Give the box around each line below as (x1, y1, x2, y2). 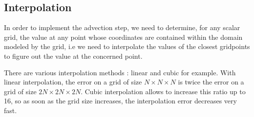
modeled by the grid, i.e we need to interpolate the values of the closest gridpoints (4, 41, 250, 51)
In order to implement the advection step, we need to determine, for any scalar (4, 22, 240, 33)
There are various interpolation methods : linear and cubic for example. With (4, 67, 236, 77)
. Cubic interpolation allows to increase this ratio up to (81, 86, 246, 96)
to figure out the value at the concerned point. (4, 50, 143, 61)
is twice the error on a (178, 77, 244, 87)
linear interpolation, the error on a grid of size (4, 77, 142, 87)
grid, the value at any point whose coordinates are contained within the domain (4, 32, 243, 42)
